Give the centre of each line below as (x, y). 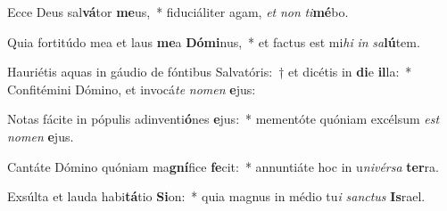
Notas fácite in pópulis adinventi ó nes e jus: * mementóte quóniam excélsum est (223, 119)
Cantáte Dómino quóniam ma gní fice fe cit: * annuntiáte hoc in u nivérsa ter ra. (223, 166)
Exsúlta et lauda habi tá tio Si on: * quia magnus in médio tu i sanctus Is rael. (216, 196)
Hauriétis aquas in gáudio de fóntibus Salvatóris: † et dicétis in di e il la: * (210, 72)
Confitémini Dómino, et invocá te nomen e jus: (132, 89)
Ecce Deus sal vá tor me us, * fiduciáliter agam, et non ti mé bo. (178, 12)
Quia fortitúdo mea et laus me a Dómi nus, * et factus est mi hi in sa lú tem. (214, 41)
